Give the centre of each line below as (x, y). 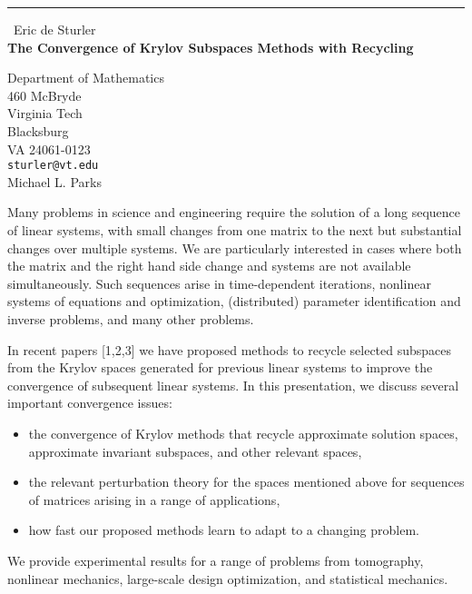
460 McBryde (44, 95)
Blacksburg (38, 130)
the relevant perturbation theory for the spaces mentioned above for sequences (246, 482)
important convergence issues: (90, 403)
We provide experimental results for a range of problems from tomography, (216, 560)
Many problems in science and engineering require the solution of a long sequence (234, 212)
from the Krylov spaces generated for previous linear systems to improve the (220, 367)
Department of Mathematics (86, 78)
